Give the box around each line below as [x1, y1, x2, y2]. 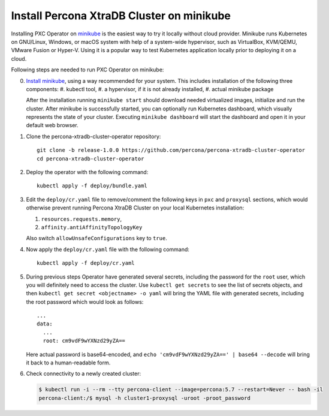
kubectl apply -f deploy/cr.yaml [37, 260, 135, 267]
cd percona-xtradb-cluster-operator [37, 155, 144, 162]
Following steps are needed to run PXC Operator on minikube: [11, 66, 164, 73]
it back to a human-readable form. [26, 359, 111, 366]
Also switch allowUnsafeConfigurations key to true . [26, 235, 167, 242]
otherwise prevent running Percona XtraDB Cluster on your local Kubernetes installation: [26, 204, 245, 211]
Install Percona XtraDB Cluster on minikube [11, 9, 231, 22]
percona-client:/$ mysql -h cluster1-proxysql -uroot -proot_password [38, 394, 251, 402]
